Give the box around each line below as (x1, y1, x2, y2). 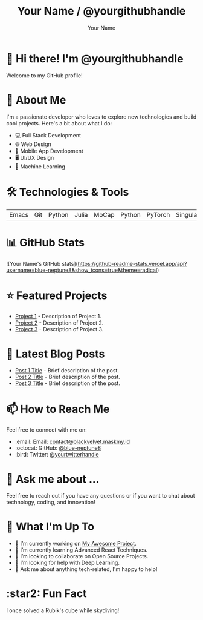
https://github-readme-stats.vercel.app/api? (77, 260, 187, 267)
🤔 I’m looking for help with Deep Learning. (14, 559, 120, 567)
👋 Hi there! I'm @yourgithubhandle (6, 51, 184, 65)
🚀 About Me (6, 93, 66, 107)
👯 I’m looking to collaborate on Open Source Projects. (14, 553, 149, 560)
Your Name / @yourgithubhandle (17, 4, 186, 18)
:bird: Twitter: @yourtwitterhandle (14, 451, 99, 458)
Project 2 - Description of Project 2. (14, 319, 104, 326)
